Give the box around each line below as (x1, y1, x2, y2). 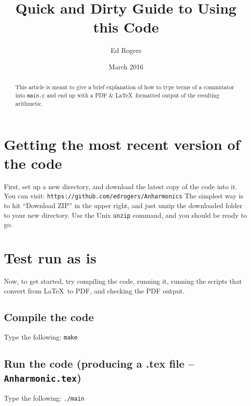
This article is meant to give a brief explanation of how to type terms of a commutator (15, 83, 235, 91)
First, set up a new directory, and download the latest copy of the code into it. (4, 181, 237, 191)
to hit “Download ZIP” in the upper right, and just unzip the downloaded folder (4, 200, 243, 211)
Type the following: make (4, 332, 78, 342)
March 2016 (109, 61, 143, 71)
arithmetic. (15, 99, 43, 108)
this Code (93, 17, 159, 37)
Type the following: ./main (4, 393, 85, 403)
